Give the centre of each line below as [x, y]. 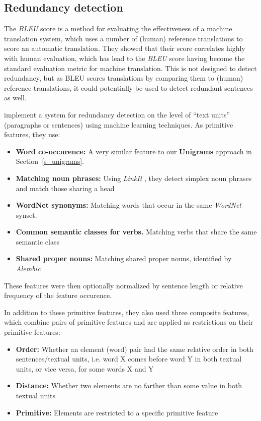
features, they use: [32, 134]
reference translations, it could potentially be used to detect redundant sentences [128, 87]
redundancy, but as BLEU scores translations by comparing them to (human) [124, 78]
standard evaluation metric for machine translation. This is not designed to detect [130, 68]
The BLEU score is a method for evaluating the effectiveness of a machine [118, 28]
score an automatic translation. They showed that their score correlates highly [125, 48]
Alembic [28, 268]
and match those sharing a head [65, 188]
